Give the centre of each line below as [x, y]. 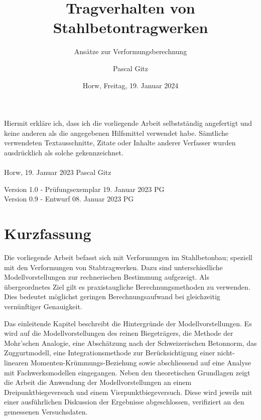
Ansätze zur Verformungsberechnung [130, 51]
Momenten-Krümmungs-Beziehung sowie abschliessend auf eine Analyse [141, 362]
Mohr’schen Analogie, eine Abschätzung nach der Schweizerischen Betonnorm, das [130, 343]
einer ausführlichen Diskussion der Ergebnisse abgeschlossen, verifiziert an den [124, 402]
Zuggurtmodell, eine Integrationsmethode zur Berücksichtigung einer [110, 353]
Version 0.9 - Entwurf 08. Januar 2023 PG [69, 199]
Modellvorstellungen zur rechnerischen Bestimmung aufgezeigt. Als [107, 277]
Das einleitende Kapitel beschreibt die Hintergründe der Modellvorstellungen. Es [128, 323]
